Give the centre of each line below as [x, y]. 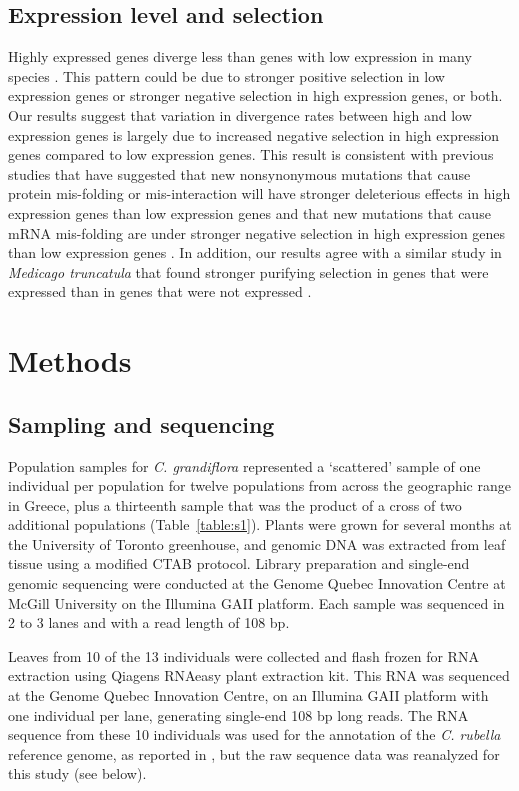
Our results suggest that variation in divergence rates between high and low [240, 114]
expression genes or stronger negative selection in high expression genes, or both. [255, 95]
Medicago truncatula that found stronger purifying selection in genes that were [248, 271]
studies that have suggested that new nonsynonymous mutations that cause [239, 173]
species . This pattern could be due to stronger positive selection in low [226, 75]
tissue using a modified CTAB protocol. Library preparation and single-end [239, 563]
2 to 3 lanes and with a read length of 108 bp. [149, 622]
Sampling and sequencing [141, 423]
